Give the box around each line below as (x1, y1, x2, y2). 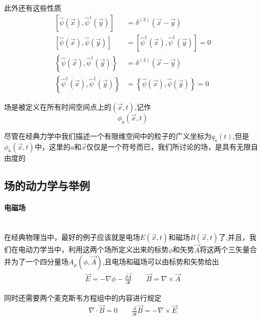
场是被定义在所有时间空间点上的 (4, 101, 111, 112)
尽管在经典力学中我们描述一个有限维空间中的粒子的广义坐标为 (4, 130, 211, 141)
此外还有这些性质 (4, 3, 61, 13)
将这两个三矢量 (199, 244, 250, 255)
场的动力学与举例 (4, 177, 90, 193)
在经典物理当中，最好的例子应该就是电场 (4, 232, 140, 242)
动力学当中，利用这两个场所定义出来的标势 (25, 244, 169, 255)
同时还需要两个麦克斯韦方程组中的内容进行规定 (4, 292, 161, 303)
